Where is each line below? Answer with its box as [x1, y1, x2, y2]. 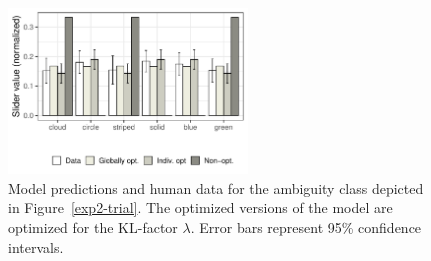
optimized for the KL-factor [8, 216, 178, 237]
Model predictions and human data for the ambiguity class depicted [8, 177, 424, 198]
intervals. [8, 236, 64, 257]
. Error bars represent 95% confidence [190, 216, 422, 237]
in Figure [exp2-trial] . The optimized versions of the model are [8, 197, 393, 218]
